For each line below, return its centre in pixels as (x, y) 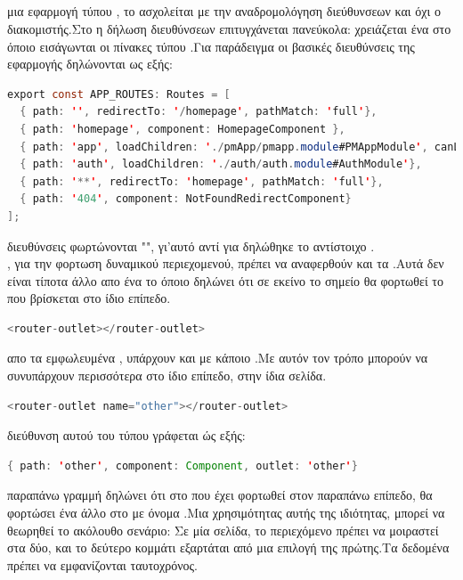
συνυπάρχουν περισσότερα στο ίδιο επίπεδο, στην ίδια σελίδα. (167, 376)
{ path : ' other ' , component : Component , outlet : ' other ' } (183, 466)
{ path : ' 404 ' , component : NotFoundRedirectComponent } (186, 199)
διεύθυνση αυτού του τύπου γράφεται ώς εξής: (126, 435)
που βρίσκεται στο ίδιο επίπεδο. (89, 298)
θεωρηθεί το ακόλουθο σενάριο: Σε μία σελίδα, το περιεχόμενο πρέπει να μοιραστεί (223, 530)
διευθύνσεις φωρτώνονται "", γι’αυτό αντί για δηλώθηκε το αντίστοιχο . (191, 245)
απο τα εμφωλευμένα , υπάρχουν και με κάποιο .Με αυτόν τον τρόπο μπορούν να (218, 358)
